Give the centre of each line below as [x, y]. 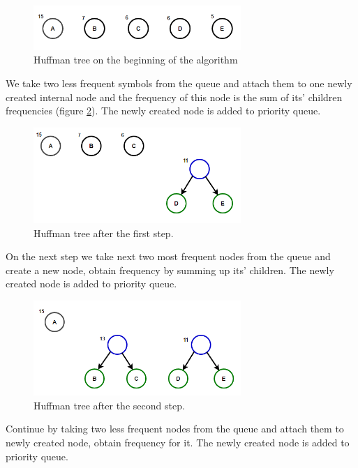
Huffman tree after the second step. [109, 405]
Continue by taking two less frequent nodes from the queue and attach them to [175, 429]
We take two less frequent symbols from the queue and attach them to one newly [179, 83]
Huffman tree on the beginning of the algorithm [136, 60]
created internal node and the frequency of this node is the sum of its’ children [174, 97]
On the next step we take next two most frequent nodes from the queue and [168, 256]
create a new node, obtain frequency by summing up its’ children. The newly [170, 270]
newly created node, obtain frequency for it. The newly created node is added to [178, 442]
